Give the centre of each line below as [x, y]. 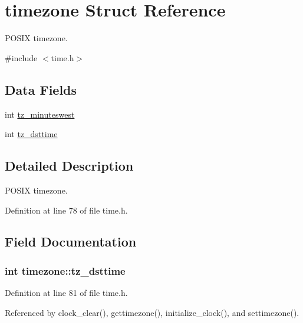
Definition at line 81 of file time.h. [66, 293]
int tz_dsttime [31, 134]
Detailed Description [69, 166]
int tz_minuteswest [40, 114]
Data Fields [41, 89]
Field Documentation [71, 242]
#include [21, 57]
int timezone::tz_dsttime [65, 270]
